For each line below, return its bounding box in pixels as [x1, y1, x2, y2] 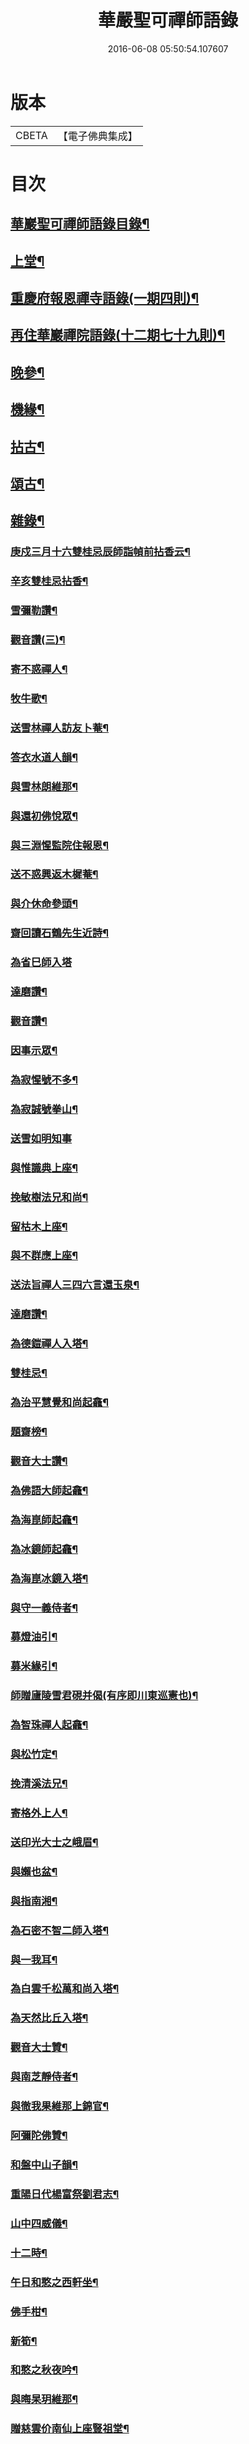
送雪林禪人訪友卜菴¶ [10, 721, 110, 735]
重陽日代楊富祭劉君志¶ [10, 2187, 120, 2201]
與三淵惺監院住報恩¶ [10, 838, 110, 852]
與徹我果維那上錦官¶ [10, 2099, 110, 2113]
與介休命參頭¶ [10, 897, 78, 911]
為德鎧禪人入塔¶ [10, 1337, 89, 1351]
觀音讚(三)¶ [10, 633, 66, 647]
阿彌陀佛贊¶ [10, 2129, 68, 2143]
